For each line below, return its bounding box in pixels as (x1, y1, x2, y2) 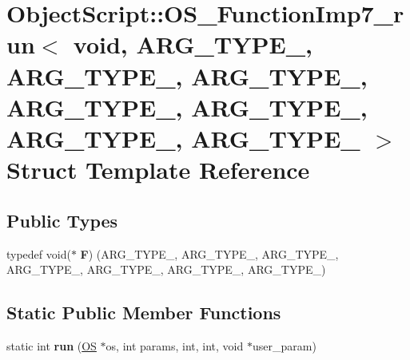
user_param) (252, 337, 316, 354)
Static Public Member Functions (6, 300, 281, 325)
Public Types (6, 208, 118, 232)
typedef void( (6, 245, 71, 262)
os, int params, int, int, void (105, 337, 244, 354)
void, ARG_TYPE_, (73, 28, 312, 61)
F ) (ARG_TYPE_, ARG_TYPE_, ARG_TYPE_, (80, 245, 339, 262)
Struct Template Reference (6, 153, 310, 186)
